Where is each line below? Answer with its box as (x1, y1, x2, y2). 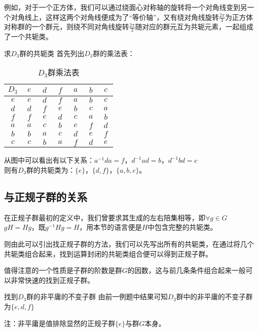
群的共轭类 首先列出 (19, 48, 84, 58)
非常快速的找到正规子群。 (10, 274, 94, 285)
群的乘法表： (93, 48, 135, 58)
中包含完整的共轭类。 (147, 222, 217, 232)
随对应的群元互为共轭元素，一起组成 (135, 21, 254, 32)
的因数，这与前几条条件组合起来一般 (128, 265, 246, 275)
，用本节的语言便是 (79, 222, 142, 232)
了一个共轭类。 (4, 31, 53, 42)
